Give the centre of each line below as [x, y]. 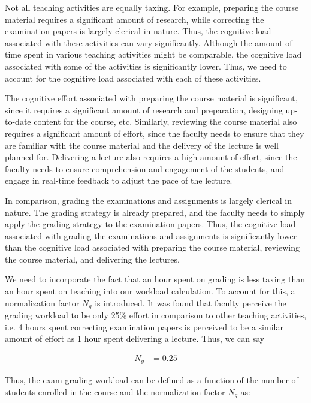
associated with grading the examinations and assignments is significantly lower [151, 235]
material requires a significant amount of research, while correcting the [135, 19]
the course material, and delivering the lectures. [92, 259]
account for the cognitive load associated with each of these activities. [133, 78]
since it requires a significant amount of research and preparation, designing [144, 109]
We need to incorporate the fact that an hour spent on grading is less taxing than [155, 279]
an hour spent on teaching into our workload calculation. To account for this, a [150, 291]
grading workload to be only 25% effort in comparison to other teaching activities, [156, 315]
